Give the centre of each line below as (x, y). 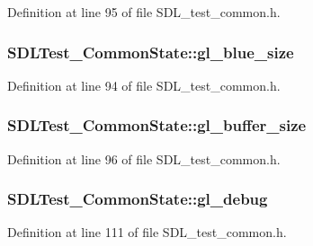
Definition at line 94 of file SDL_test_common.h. (144, 85)
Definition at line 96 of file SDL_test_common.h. (144, 158)
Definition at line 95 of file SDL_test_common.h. (144, 12)
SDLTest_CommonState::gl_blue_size (151, 52)
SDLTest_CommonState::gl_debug (138, 199)
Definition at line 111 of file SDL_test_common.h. (147, 232)
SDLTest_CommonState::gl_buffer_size (157, 125)
